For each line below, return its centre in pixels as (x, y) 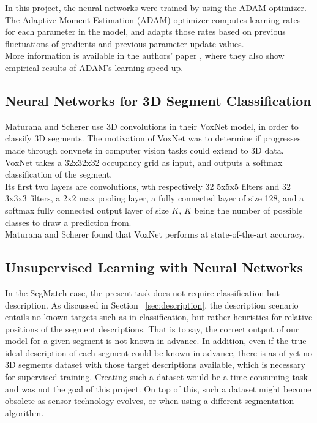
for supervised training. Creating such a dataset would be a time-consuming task (156, 377)
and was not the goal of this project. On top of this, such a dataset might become (158, 388)
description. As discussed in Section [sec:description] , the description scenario (152, 305)
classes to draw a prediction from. (68, 222)
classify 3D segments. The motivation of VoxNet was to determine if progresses (153, 138)
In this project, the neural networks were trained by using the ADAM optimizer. (156, 7)
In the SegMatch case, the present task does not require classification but (142, 292)
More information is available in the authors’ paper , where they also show (145, 55)
